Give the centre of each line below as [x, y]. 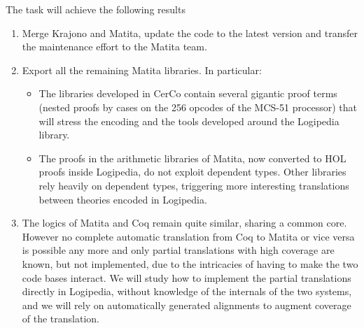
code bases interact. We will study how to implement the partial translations [187, 277]
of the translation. [61, 319]
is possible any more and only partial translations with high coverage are [178, 250]
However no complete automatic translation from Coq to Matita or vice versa [188, 236]
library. [54, 135]
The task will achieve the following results [96, 9]
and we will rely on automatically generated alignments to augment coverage [187, 305]
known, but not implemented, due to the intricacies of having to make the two [190, 263]
